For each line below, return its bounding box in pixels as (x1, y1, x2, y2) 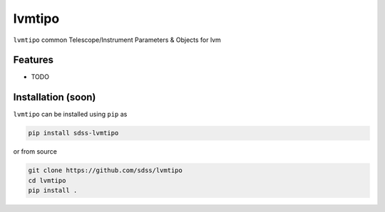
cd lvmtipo (28, 176, 66, 184)
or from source (13, 147, 57, 156)
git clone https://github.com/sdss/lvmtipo (28, 166, 183, 174)
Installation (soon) (13, 91, 96, 103)
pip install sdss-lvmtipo (28, 129, 119, 137)
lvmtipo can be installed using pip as (13, 110, 128, 119)
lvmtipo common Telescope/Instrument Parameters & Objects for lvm (13, 36, 221, 44)
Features (13, 54, 53, 66)
